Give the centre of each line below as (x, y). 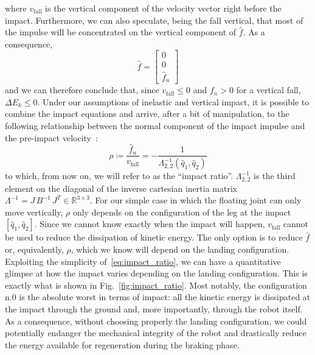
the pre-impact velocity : (51, 137)
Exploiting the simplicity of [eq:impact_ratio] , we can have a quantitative (143, 261)
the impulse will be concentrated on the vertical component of (121, 32)
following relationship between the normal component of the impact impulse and (155, 125)
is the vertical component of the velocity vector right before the (163, 8)
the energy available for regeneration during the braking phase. (122, 344)
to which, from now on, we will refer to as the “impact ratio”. (119, 176)
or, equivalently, (34, 249)
